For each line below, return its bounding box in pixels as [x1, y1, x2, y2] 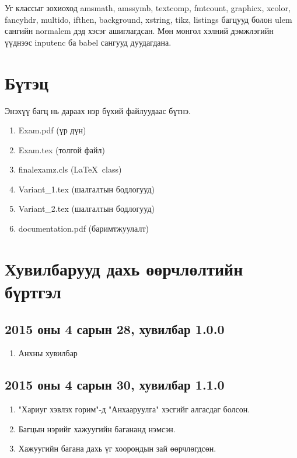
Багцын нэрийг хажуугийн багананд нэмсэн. [18, 422, 176, 435]
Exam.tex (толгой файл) [18, 143, 105, 156]
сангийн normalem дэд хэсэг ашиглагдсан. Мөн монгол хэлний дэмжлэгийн [5, 25, 274, 37]
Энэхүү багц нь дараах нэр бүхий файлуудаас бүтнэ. [5, 104, 191, 116]
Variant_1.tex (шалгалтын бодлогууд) [18, 182, 155, 195]
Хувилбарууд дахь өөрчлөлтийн [5, 256, 243, 280]
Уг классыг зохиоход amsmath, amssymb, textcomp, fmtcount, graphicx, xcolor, [5, 2, 291, 13]
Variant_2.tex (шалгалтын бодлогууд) [18, 202, 155, 215]
